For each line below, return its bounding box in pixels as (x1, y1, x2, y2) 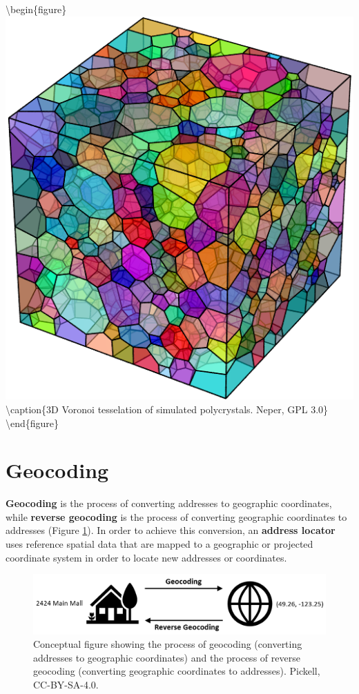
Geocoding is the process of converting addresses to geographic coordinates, (6, 496, 332, 510)
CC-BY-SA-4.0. (33, 677, 99, 691)
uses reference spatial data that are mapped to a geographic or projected (6, 537, 313, 551)
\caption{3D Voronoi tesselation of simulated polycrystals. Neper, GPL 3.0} (6, 401, 329, 416)
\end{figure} (6, 415, 59, 430)
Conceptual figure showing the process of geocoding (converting (33, 637, 302, 651)
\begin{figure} (6, 2, 67, 16)
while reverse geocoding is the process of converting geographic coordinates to (6, 509, 347, 524)
